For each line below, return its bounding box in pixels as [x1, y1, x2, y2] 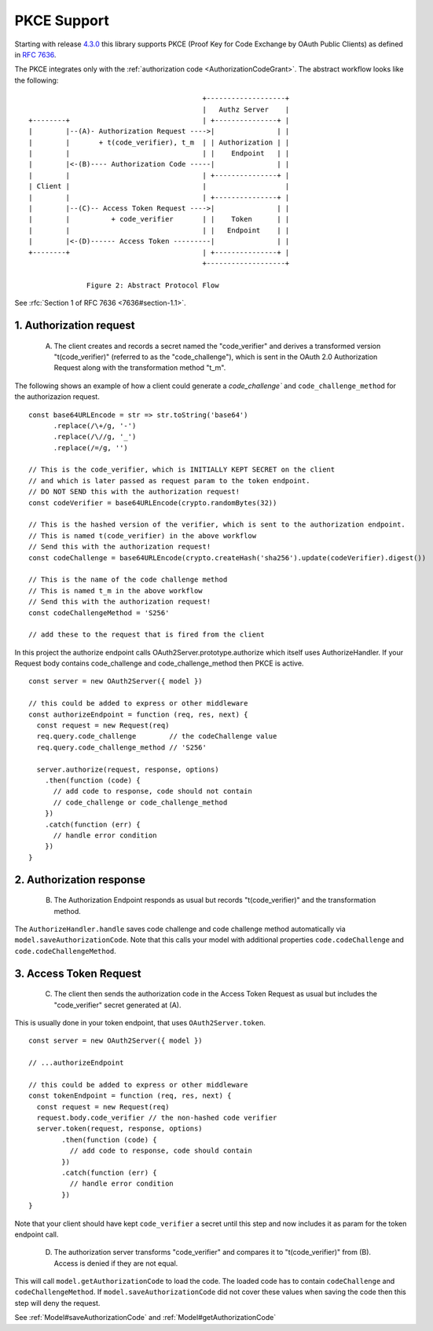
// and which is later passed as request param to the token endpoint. [28, 476, 310, 485]
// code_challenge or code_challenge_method [53, 797, 228, 807]
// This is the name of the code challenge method [28, 575, 228, 585]
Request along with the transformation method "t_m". [53, 363, 226, 372]
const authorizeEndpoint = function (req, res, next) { [28, 709, 248, 719]
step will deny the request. [14, 1298, 101, 1307]
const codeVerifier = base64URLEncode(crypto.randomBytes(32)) [28, 498, 277, 507]
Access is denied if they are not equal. [53, 1258, 178, 1268]
